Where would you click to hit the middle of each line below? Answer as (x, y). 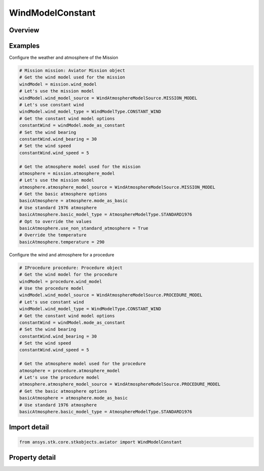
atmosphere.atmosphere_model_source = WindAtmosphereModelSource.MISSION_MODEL (117, 187)
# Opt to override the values (55, 221)
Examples (24, 46)
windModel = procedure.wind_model (61, 281)
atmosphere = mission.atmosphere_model (67, 173)
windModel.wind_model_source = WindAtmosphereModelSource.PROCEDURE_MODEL (111, 295)
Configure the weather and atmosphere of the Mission (64, 58)
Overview (24, 30)
